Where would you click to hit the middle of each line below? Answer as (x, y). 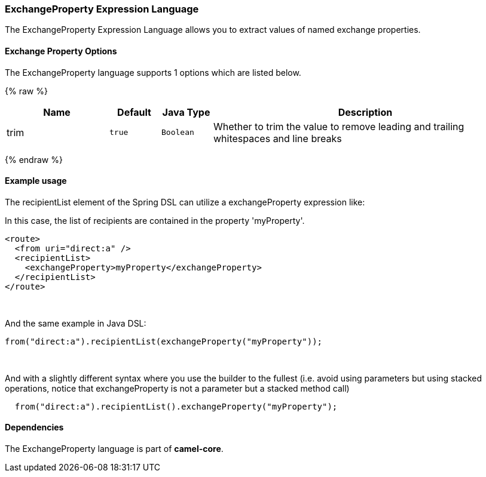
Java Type (186, 112)
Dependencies (34, 427)
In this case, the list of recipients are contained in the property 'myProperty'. (155, 220)
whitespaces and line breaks (278, 138)
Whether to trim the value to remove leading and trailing (339, 126)
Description (365, 112)
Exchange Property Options (61, 51)
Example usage (36, 181)
